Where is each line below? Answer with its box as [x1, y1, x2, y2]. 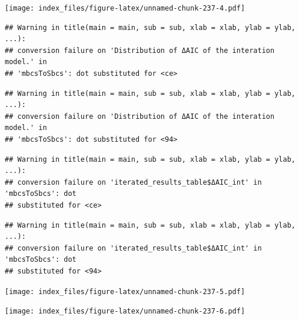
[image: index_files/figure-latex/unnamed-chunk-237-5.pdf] [5, 287, 245, 296]
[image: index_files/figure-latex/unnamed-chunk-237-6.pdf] [5, 307, 245, 316]
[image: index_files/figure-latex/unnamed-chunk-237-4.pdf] [5, 4, 245, 12]
